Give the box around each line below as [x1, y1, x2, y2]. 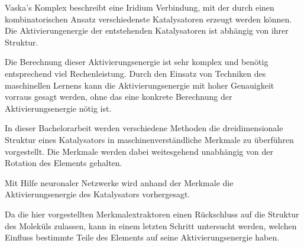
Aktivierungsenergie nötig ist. [5, 102, 112, 114]
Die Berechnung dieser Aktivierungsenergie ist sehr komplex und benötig [5, 56, 269, 68]
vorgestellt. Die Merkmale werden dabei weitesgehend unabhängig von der [5, 145, 273, 157]
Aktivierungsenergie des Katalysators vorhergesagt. [5, 188, 190, 200]
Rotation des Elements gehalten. [5, 157, 122, 169]
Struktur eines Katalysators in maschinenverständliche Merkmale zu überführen [5, 133, 294, 145]
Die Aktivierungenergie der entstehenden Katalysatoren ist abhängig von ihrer [5, 24, 289, 37]
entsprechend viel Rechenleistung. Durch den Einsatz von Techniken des [5, 67, 266, 79]
